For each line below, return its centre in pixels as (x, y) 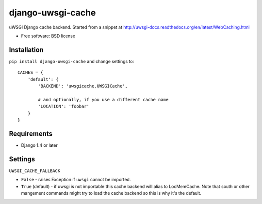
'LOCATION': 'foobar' (64, 106)
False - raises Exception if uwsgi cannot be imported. (76, 180)
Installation (26, 50)
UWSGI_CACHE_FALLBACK (35, 171)
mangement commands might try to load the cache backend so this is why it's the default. (111, 193)
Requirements (31, 133)
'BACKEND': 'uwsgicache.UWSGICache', (83, 86)
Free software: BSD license (48, 36)
